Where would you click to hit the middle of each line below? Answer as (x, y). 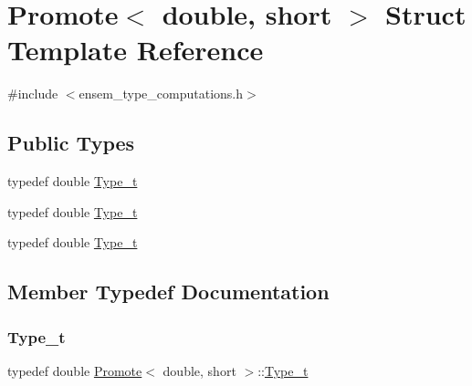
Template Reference (136, 50)
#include (33, 94)
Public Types (71, 143)
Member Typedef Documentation (168, 292)
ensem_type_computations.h (161, 94)
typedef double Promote (75, 370)
